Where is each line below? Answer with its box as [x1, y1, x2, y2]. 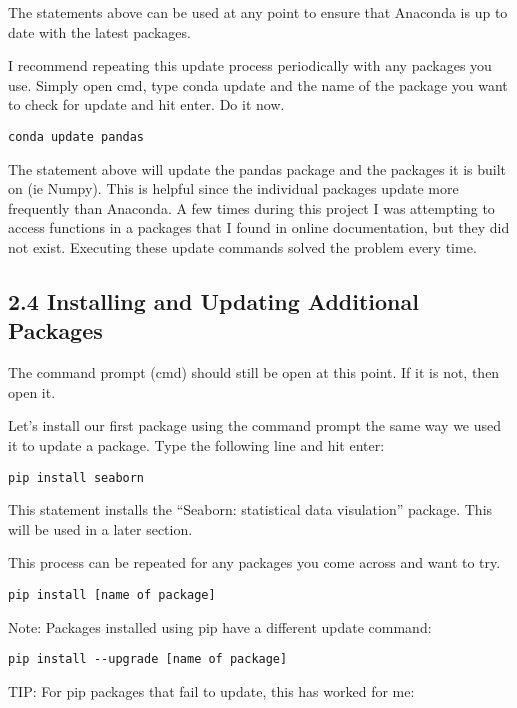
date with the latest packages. [8, 21, 191, 42]
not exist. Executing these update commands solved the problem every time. [8, 237, 477, 257]
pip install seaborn [8, 470, 145, 485]
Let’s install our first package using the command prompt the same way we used [8, 415, 502, 436]
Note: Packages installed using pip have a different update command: [8, 616, 432, 637]
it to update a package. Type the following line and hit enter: [8, 434, 385, 455]
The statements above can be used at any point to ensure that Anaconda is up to [8, 2, 508, 22]
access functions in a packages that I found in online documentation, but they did [8, 217, 510, 238]
